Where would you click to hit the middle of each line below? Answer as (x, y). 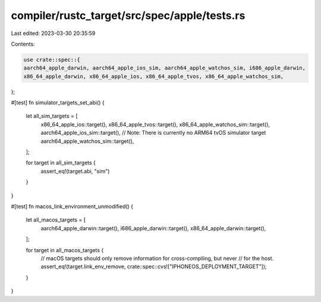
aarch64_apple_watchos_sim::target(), (87, 141)
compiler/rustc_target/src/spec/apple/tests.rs (128, 15)
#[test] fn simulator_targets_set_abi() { (58, 103)
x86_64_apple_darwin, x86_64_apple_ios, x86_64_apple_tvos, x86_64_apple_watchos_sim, (154, 76)
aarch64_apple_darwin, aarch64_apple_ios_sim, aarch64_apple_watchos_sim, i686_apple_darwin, (165, 68)
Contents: (23, 44)
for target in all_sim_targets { (61, 163)
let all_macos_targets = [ (56, 220)
